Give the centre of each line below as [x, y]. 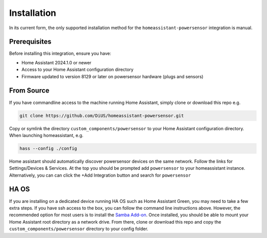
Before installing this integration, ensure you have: [60, 53]
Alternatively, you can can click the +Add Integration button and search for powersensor [100, 175]
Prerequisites [30, 42]
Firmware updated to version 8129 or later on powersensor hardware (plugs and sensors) [112, 76]
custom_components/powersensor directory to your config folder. [79, 229]
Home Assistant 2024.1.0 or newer [56, 62]
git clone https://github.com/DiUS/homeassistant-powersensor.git [102, 116]
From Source [29, 91]
